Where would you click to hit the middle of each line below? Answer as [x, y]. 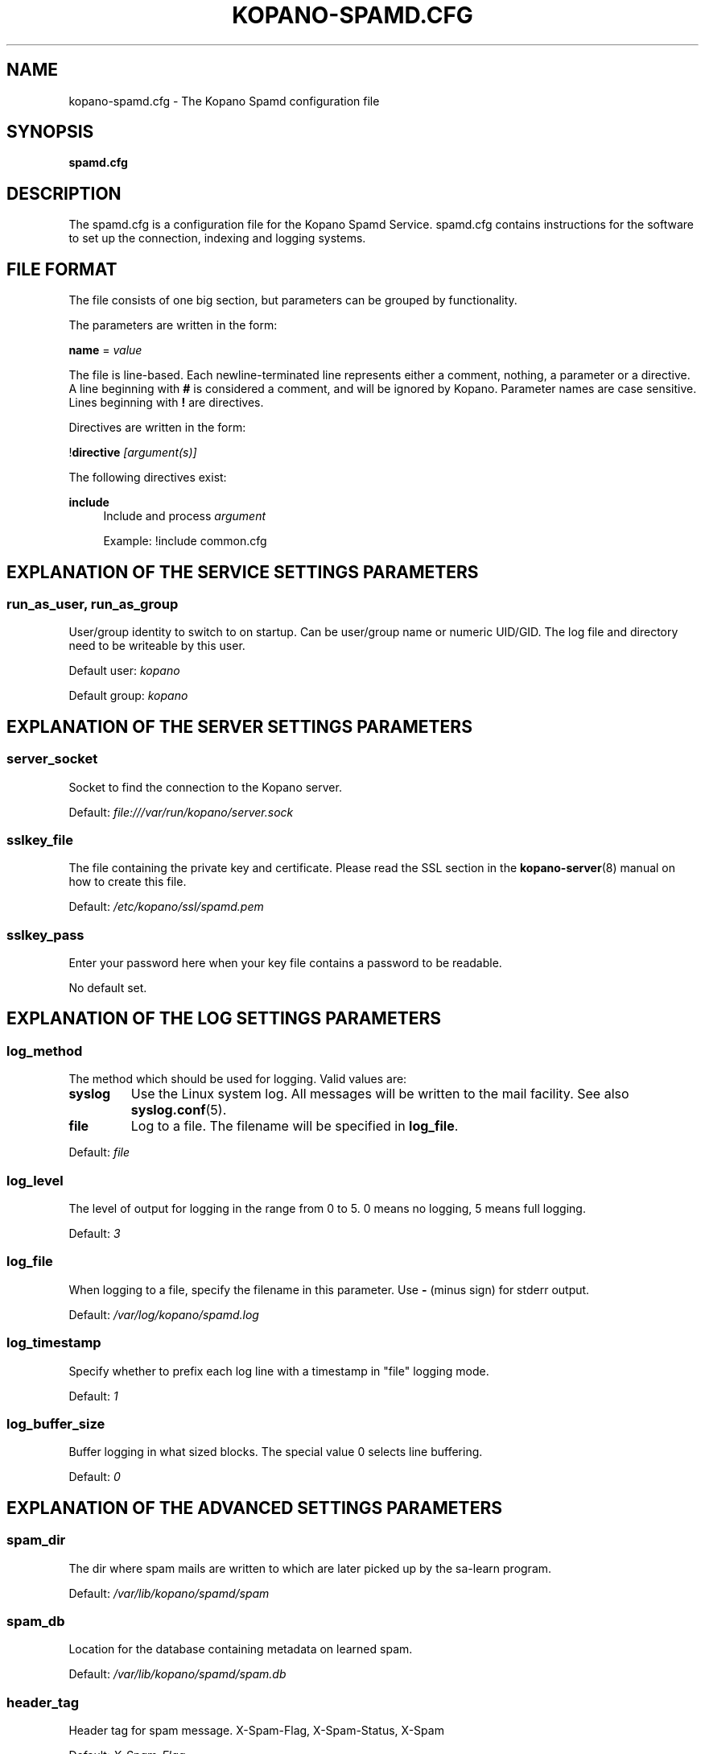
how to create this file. [128, 882]
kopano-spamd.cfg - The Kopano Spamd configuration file [224, 101]
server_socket [52, 759]
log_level [35, 1180]
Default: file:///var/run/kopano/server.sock [181, 812]
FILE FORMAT [62, 269]
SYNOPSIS [50, 132]
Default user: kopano [124, 671]
